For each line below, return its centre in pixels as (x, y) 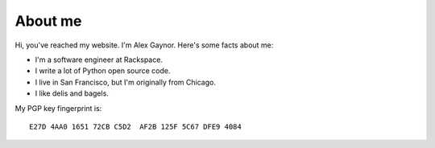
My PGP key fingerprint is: (58, 108)
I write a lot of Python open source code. (103, 71)
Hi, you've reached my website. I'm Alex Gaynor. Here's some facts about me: (144, 45)
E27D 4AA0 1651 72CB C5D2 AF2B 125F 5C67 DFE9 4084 (135, 126)
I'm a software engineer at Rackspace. (99, 60)
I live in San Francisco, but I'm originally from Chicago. (126, 82)
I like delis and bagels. (72, 93)
